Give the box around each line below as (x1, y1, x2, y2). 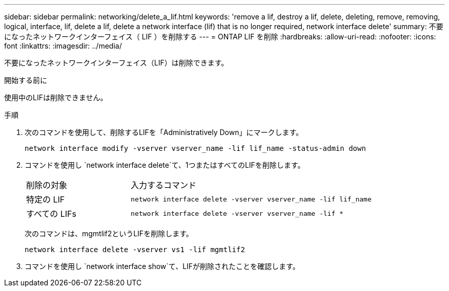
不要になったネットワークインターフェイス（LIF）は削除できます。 (4, 58, 229, 67)
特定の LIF (26, 194, 65, 205)
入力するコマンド (131, 180, 197, 190)
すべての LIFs (26, 209, 76, 219)
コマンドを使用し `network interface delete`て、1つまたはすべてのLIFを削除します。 (25, 161, 305, 169)
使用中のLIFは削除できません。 (4, 93, 108, 102)
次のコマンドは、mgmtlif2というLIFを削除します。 (25, 229, 193, 238)
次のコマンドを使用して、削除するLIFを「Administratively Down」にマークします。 (25, 128, 303, 137)
